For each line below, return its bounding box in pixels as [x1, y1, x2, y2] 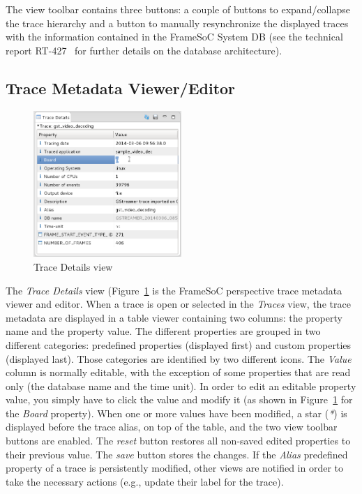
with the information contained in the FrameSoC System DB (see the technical [6, 29, 343, 44]
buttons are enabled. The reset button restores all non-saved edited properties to [6, 433, 351, 448]
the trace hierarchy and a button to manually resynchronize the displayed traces [6, 15, 349, 30]
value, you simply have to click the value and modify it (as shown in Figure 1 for [6, 392, 353, 407]
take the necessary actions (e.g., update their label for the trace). [6, 474, 284, 488]
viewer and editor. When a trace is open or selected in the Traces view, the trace [6, 297, 351, 311]
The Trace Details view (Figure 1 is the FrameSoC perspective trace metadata [6, 283, 342, 297]
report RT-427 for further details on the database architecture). [6, 43, 282, 57]
